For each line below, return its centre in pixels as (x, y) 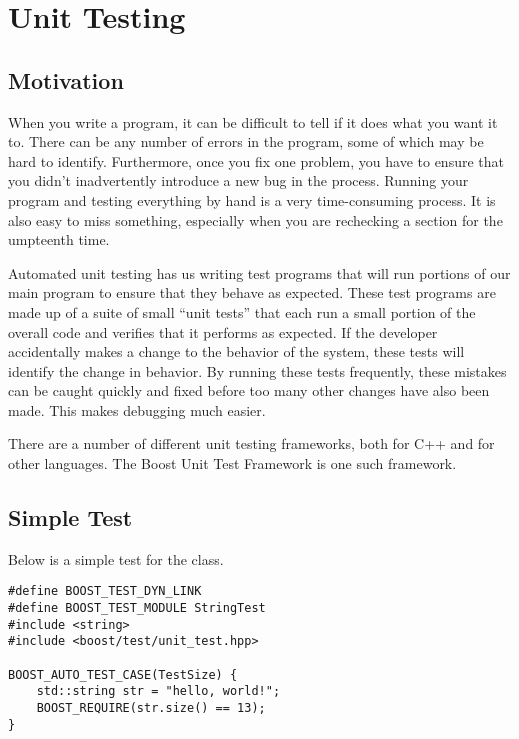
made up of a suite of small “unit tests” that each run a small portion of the (242, 311)
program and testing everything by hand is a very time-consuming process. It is (252, 199)
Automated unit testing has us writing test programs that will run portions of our (259, 272)
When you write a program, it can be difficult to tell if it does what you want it (253, 121)
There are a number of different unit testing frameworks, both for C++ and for (251, 443)
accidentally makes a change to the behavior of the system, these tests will (236, 351)
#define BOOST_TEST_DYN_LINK (105, 591)
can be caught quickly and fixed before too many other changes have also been (249, 390)
